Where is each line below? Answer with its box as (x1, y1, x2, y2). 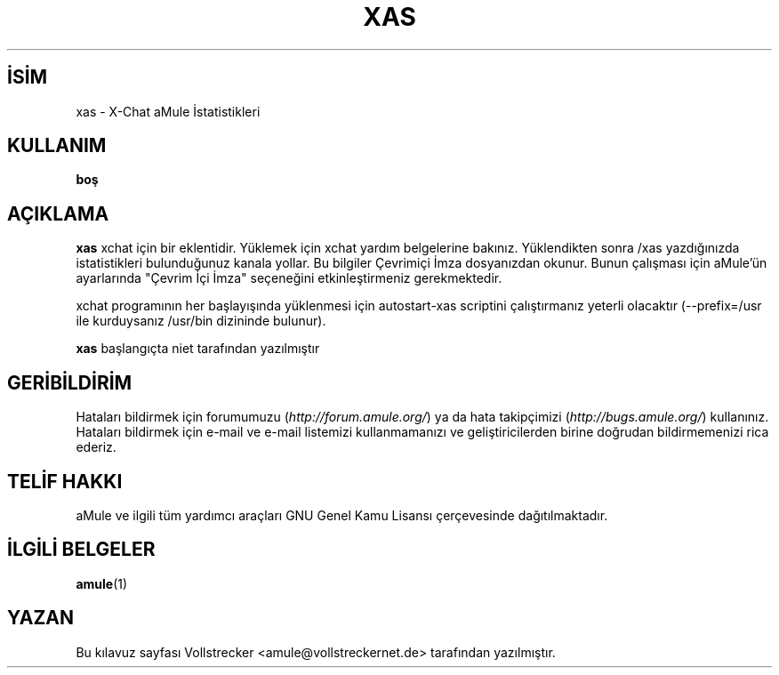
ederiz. (76, 439, 116, 455)
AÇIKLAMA (7, 202, 109, 225)
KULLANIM (7, 134, 107, 157)
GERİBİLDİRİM (7, 371, 133, 394)
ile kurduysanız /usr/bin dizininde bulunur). (76, 313, 326, 329)
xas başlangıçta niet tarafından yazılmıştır (76, 341, 320, 357)
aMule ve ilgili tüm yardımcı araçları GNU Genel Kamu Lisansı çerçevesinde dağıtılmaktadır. (76, 507, 608, 523)
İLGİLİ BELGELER (7, 538, 156, 561)
